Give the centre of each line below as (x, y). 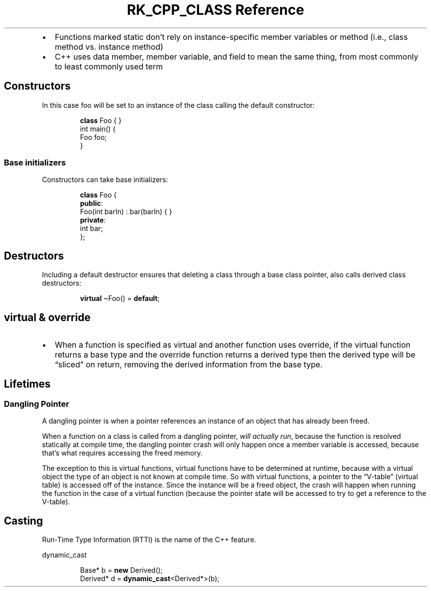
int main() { (98, 129)
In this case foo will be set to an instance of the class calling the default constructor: (178, 105)
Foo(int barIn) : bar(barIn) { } (126, 212)
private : (93, 220)
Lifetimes (27, 384)
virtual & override (47, 317)
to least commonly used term (109, 66)
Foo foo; (93, 137)
